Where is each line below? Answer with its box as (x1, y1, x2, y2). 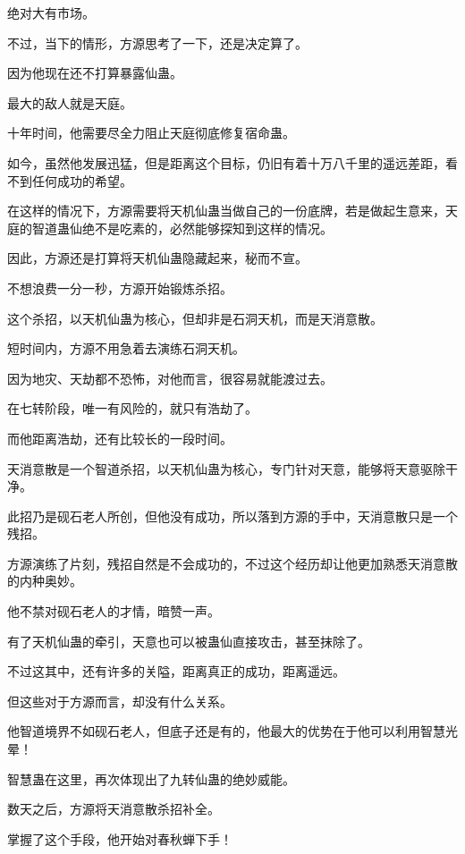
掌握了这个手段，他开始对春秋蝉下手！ (7, 829, 232, 848)
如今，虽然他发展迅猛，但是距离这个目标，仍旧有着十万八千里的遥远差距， (7, 153, 445, 172)
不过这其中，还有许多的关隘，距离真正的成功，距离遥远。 (7, 662, 345, 681)
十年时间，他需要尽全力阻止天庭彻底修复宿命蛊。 (7, 123, 295, 142)
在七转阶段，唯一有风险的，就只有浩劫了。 (7, 399, 258, 418)
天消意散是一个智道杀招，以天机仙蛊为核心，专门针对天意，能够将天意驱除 (7, 459, 445, 478)
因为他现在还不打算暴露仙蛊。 (7, 63, 182, 82)
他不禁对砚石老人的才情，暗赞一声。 (7, 602, 220, 621)
